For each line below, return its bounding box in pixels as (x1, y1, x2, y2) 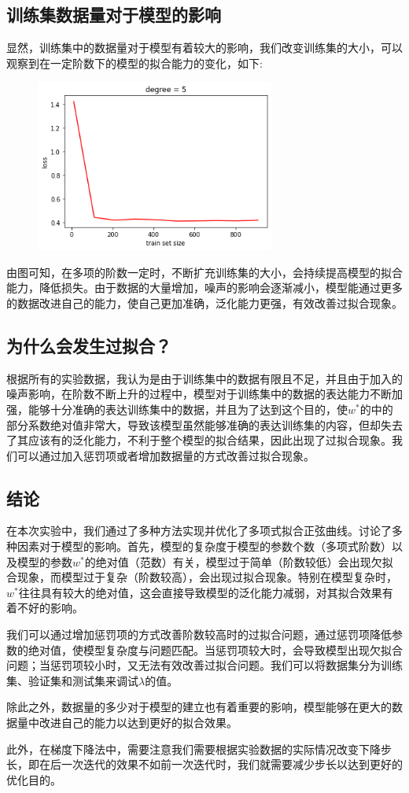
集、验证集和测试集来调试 (6, 672, 138, 688)
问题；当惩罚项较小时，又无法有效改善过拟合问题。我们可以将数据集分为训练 (6, 657, 403, 673)
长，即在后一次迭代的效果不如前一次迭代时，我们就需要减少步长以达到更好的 (6, 756, 403, 773)
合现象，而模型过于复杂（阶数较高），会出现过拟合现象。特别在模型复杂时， (6, 569, 397, 585)
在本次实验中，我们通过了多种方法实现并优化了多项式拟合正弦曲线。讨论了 (6, 522, 392, 539)
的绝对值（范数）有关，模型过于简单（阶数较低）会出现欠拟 (84, 553, 393, 570)
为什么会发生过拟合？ (6, 333, 171, 357)
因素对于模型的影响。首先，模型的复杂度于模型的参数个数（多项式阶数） (17, 538, 392, 555)
